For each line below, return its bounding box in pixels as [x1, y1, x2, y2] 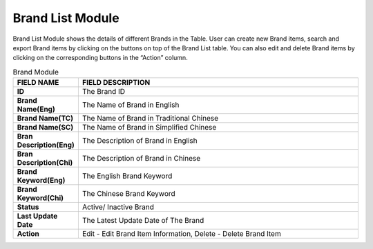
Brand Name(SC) [17, 123, 74, 132]
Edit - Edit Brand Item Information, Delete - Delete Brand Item [82, 229, 281, 239]
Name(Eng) [17, 104, 55, 114]
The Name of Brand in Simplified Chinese [82, 123, 217, 132]
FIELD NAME [17, 78, 59, 88]
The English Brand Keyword [82, 171, 173, 181]
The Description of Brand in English [82, 136, 198, 146]
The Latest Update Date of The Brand [82, 216, 204, 226]
